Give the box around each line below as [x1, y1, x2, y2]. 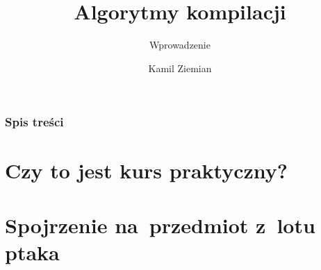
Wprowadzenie [149, 37, 211, 52]
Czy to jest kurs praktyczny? [5, 156, 288, 185]
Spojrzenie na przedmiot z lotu [5, 210, 315, 239]
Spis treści [5, 113, 64, 130]
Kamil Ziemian [148, 60, 212, 75]
